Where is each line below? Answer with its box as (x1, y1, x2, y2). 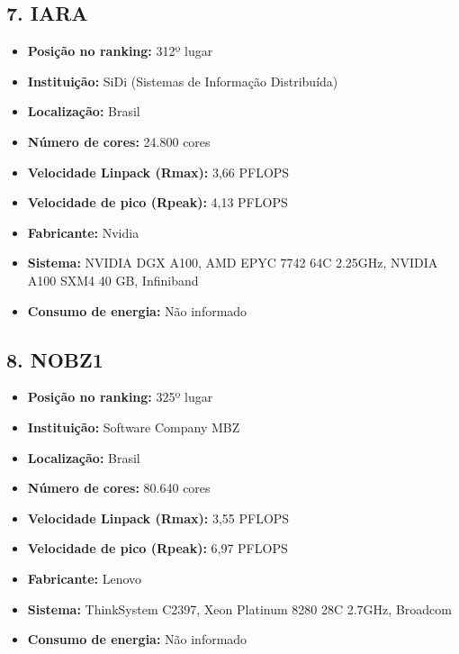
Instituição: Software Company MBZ (27, 417, 240, 436)
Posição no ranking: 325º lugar (27, 387, 213, 406)
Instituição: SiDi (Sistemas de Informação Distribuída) (27, 71, 338, 90)
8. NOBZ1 (6, 345, 103, 373)
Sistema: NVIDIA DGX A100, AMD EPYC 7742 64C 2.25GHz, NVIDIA (27, 253, 438, 272)
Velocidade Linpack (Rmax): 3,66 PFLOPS (27, 162, 290, 181)
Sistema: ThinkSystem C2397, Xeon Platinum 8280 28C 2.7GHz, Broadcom (27, 599, 452, 618)
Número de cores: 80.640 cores (27, 478, 211, 497)
